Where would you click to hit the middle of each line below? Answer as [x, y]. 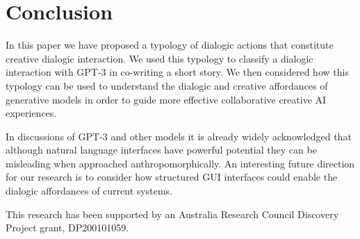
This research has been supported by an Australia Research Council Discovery [172, 214]
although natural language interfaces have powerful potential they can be [161, 150]
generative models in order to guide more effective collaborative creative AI [166, 99]
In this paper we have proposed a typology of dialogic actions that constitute [170, 45]
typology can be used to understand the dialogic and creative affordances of [167, 85]
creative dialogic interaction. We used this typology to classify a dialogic [159, 58]
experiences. [31, 113]
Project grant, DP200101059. [67, 228]
